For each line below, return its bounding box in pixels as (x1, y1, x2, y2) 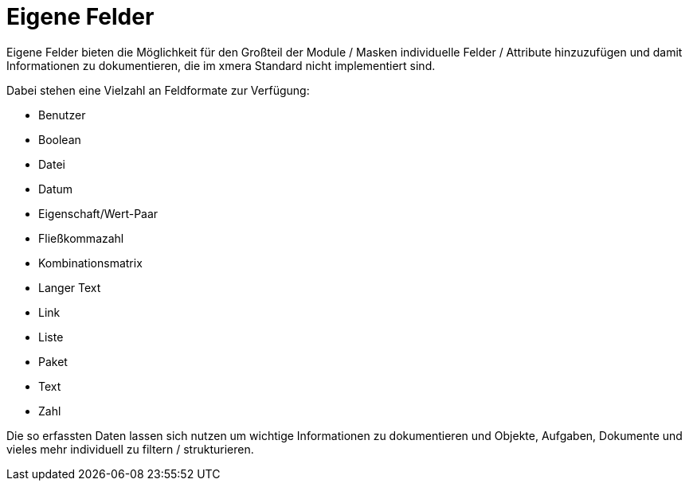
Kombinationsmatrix (38, 255, 143, 270)
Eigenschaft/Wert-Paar (38, 206, 159, 220)
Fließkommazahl (38, 231, 124, 245)
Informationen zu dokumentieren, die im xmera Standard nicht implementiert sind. (6, 58, 436, 72)
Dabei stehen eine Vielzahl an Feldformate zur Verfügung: (6, 83, 310, 97)
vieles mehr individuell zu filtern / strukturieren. (6, 442, 254, 456)
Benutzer (38, 107, 86, 122)
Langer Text (38, 280, 101, 294)
